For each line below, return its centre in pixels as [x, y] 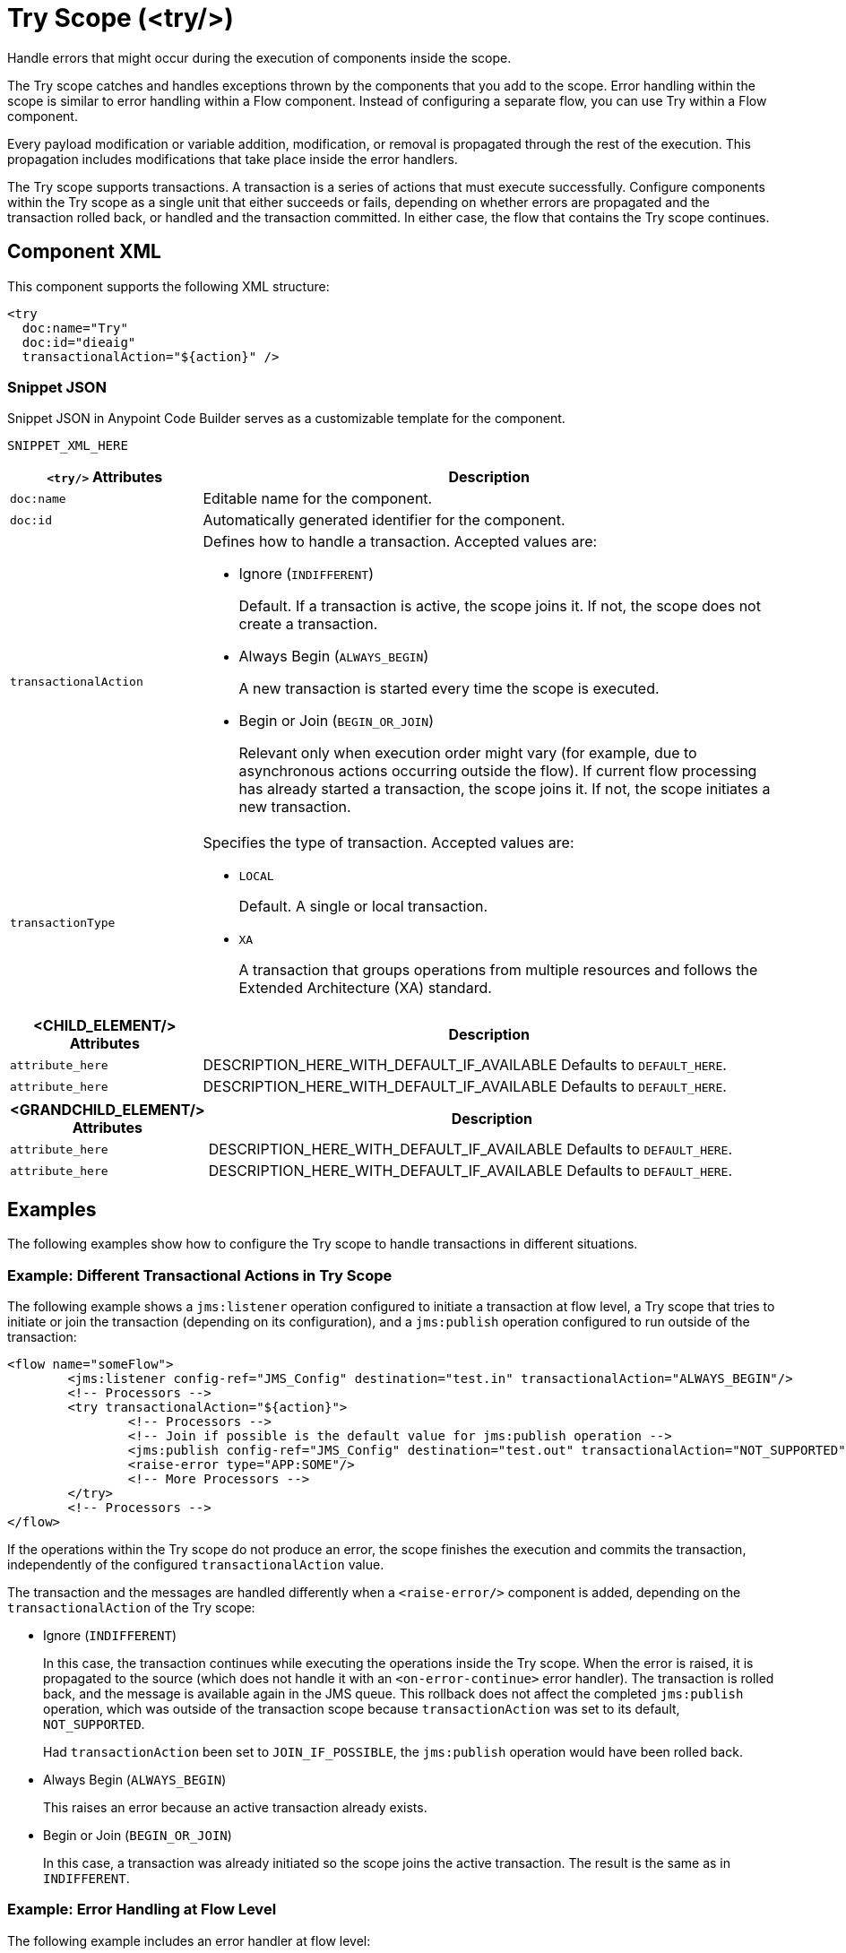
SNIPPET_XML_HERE [68, 446]
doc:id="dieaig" [79, 342]
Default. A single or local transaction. [363, 907]
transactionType [63, 922]
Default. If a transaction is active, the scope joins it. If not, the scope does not [500, 606]
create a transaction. [308, 624]
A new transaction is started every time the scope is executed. [449, 689]
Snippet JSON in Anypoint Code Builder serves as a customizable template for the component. [286, 419]
